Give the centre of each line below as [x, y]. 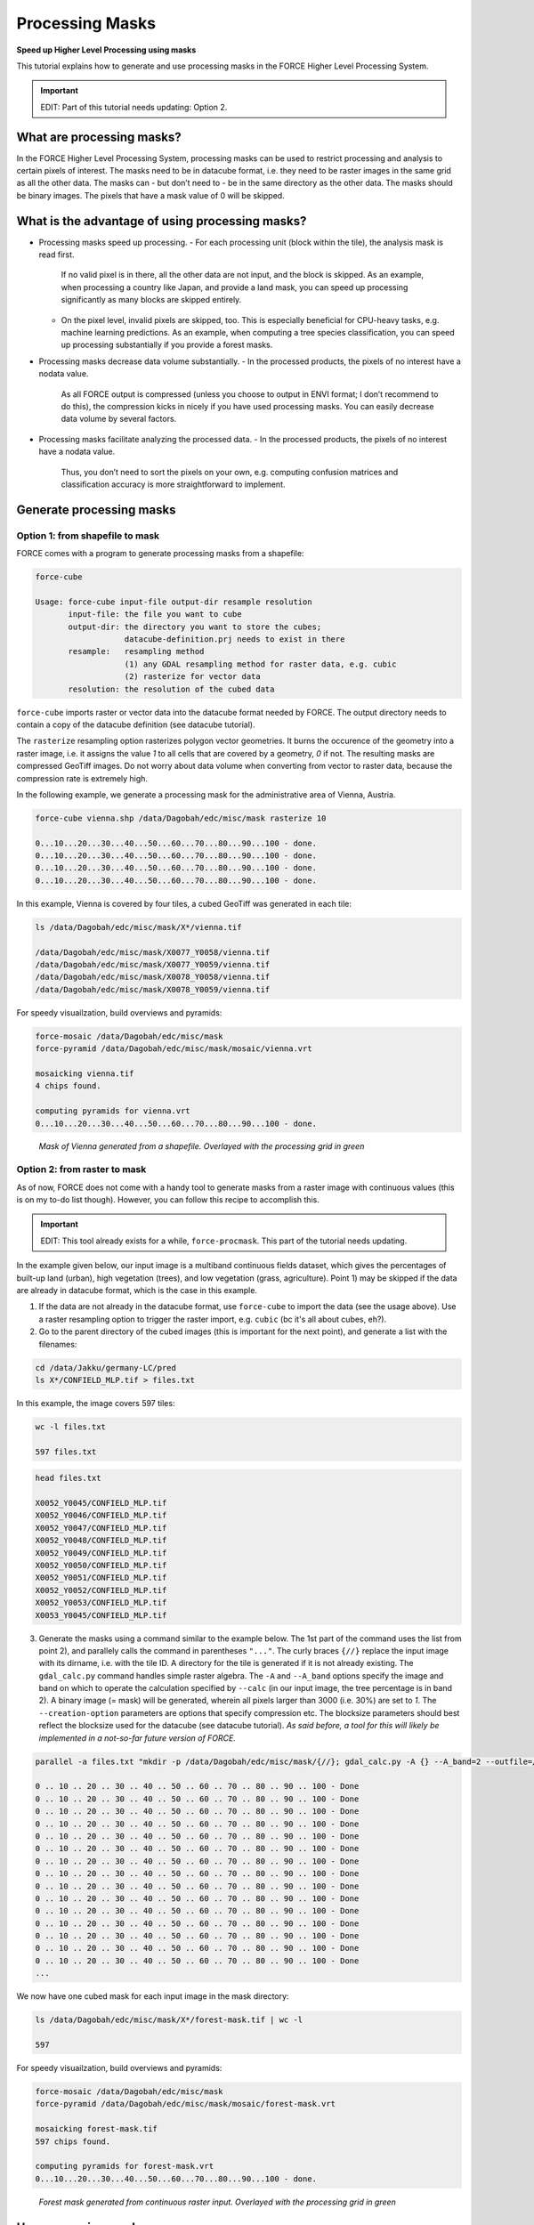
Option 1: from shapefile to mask [88, 536]
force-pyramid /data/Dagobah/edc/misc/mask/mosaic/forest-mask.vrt [186, 2104]
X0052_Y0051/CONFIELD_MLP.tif [101, 1578]
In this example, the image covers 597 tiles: [96, 1403]
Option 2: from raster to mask [81, 1169]
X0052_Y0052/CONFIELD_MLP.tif [101, 1590]
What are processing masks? [99, 137]
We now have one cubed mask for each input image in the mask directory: [153, 1996]
